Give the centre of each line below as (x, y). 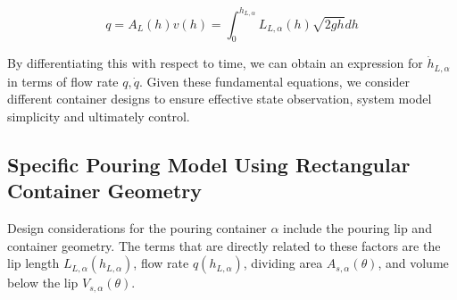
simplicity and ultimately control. (99, 116)
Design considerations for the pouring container (137, 228)
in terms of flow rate (63, 81)
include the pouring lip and (357, 228)
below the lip (43, 283)
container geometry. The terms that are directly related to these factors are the (224, 245)
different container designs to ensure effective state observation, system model (220, 99)
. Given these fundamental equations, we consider (274, 81)
